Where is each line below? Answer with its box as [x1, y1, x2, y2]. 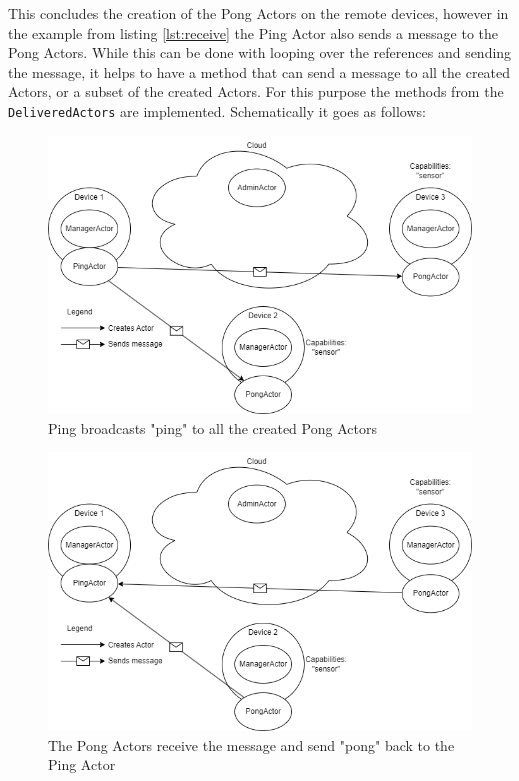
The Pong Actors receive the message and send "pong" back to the [48, 734, 455, 755]
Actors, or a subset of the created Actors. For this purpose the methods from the [8, 81, 504, 102]
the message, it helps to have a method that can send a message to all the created [8, 61, 511, 82]
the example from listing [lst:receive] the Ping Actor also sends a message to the [8, 22, 499, 43]
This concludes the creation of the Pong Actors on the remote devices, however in [8, 3, 509, 23]
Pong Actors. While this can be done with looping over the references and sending [8, 42, 512, 63]
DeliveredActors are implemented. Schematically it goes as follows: [8, 100, 426, 121]
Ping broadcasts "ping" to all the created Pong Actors [48, 417, 377, 438]
